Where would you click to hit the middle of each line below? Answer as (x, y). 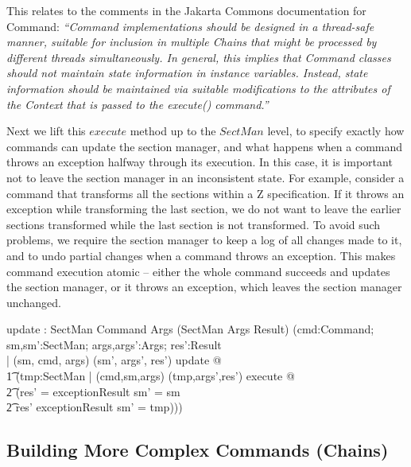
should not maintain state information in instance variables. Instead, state (187, 73)
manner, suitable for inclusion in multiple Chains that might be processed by (192, 42)
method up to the (173, 131)
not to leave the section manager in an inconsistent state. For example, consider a (205, 177)
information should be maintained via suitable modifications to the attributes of (198, 88)
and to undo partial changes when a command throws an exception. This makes (201, 255)
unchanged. (34, 302)
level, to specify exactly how (336, 131)
